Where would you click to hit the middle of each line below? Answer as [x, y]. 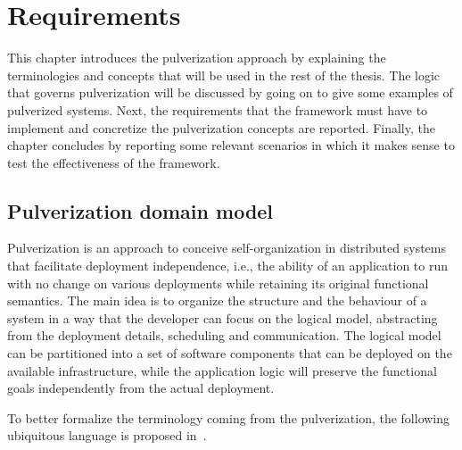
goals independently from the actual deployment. [141, 388]
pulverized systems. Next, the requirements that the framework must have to [218, 109]
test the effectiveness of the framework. [114, 162]
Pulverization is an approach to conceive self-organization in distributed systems [227, 248]
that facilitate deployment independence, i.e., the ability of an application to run [227, 266]
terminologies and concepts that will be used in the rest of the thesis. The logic [224, 75]
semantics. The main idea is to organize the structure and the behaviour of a [217, 300]
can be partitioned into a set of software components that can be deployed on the [230, 353]
